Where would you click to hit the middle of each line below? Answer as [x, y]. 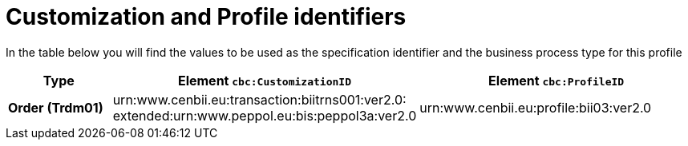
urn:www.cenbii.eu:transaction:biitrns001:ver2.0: [259, 99]
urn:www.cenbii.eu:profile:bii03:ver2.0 [536, 107]
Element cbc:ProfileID [556, 80]
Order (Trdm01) [56, 107]
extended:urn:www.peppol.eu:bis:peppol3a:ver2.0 [265, 115]
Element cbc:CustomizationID [264, 80]
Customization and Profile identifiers [206, 17]
